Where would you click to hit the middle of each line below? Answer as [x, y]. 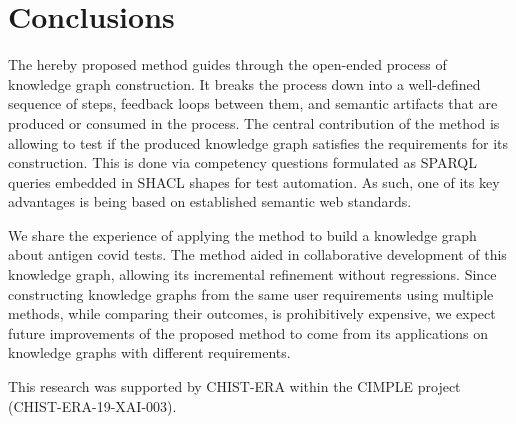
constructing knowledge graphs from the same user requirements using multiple [251, 293]
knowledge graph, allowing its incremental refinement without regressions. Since [252, 274]
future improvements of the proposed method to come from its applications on [248, 332]
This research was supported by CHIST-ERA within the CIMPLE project [234, 386]
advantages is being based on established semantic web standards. [210, 201]
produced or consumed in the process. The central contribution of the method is [254, 122]
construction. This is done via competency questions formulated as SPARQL [242, 162]
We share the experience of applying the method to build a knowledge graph [242, 234]
